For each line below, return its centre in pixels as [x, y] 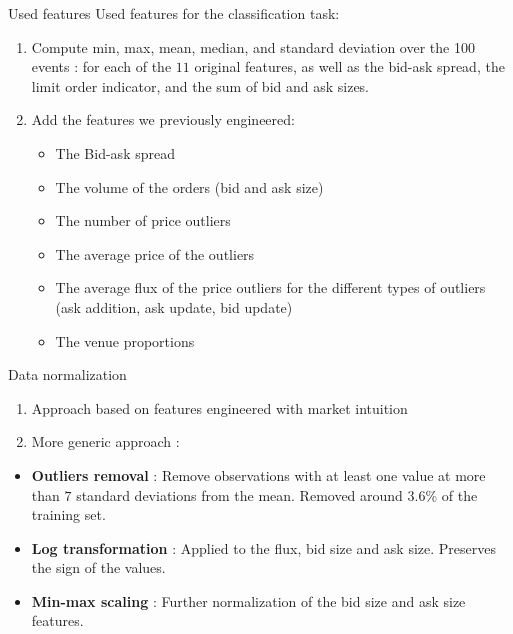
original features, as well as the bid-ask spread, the [349, 66]
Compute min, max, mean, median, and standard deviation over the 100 [253, 46]
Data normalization [67, 374]
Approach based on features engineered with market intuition [219, 407]
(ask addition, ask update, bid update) [174, 306]
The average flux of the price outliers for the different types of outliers [270, 287]
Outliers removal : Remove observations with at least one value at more [258, 474]
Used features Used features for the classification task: [174, 13]
